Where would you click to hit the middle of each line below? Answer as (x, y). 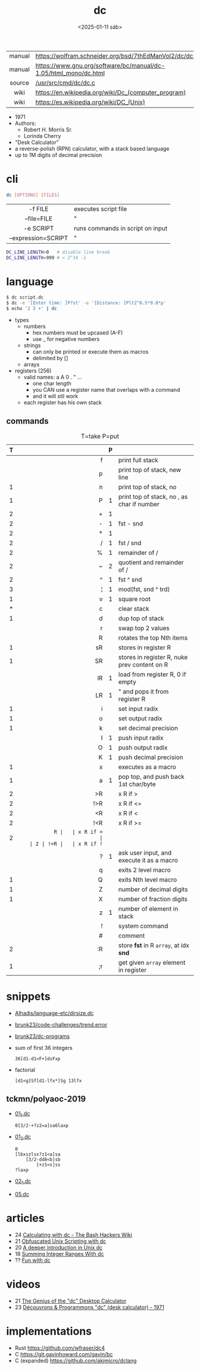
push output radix (143, 747)
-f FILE (39, 208)
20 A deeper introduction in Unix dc (59, 1247)
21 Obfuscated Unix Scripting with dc (60, 1241)
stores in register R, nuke (153, 657)
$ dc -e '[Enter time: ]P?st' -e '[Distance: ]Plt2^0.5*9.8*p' (86, 303)
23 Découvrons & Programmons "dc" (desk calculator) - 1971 (90, 1307)
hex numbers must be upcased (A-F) (78, 333)
